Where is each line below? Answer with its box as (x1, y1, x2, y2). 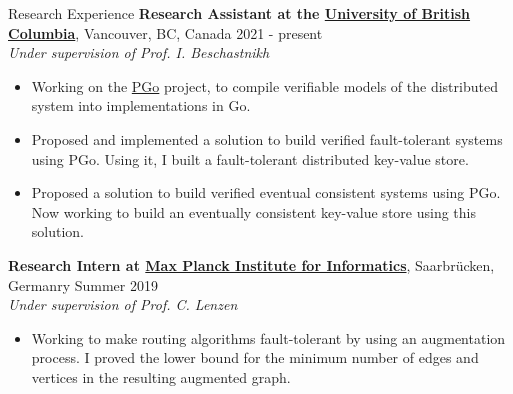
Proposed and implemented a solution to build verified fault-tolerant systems (31, 128, 503, 149)
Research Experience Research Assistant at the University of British (8, 3, 471, 23)
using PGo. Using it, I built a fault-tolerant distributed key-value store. (31, 148, 469, 169)
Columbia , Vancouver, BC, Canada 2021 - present (8, 22, 323, 43)
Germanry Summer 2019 (8, 274, 158, 295)
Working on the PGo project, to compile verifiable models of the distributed (31, 75, 498, 96)
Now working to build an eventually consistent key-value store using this (31, 201, 476, 222)
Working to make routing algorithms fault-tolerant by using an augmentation (31, 327, 506, 348)
